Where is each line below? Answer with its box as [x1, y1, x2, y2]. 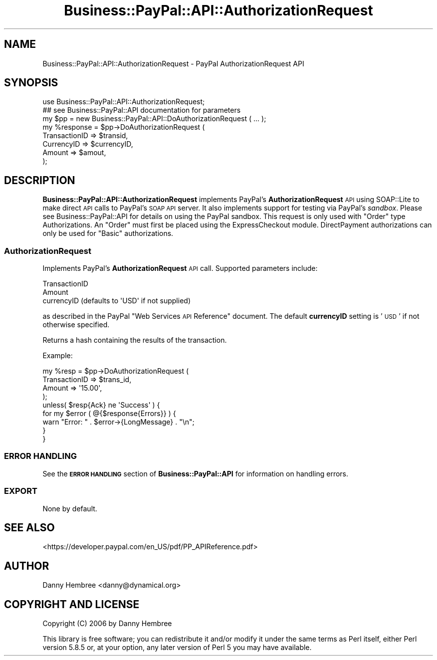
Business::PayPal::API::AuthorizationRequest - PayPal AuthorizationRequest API [42, 59, 304, 68]
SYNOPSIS [4, 76, 58, 89]
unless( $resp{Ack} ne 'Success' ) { [42, 401, 160, 410]
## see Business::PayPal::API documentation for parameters [42, 106, 241, 115]
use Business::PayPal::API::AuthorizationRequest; [42, 97, 205, 106]
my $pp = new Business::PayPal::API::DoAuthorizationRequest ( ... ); [42, 114, 266, 123]
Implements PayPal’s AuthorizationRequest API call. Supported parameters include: [42, 264, 318, 273]
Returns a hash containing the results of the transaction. [42, 336, 227, 345]
